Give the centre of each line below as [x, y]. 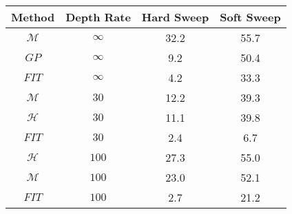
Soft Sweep [250, 17]
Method [33, 17]
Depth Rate [98, 17]
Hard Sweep [175, 17]
